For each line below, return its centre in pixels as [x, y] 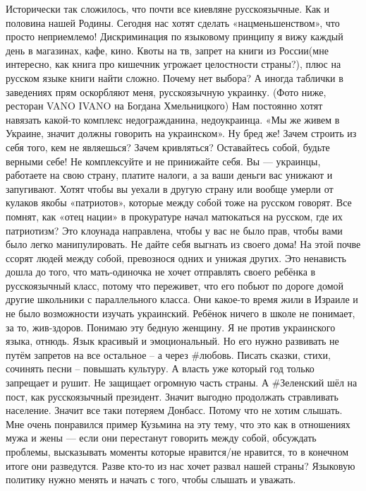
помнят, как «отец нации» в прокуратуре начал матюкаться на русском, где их [174, 216]
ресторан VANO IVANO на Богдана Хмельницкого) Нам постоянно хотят [164, 106]
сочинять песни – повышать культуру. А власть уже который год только [160, 368]
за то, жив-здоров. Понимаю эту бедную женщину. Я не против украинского [171, 327]
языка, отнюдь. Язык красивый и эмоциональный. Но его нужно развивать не [172, 341]
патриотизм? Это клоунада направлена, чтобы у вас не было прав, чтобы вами [174, 230]
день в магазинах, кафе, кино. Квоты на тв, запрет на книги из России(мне [167, 50]
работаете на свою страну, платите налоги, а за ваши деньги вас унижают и [169, 175]
